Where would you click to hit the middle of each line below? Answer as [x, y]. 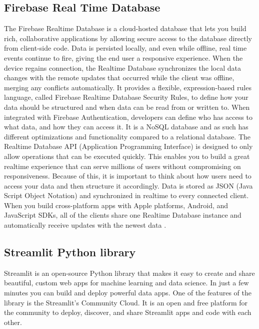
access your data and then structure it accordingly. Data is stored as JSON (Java [128, 185]
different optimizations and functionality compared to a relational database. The [127, 136]
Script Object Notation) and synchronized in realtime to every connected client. [126, 195]
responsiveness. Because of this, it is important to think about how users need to [128, 176]
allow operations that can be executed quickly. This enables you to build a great [127, 156]
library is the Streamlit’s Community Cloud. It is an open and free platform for [126, 302]
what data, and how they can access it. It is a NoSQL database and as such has [126, 127]
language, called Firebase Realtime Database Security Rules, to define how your [126, 97]
